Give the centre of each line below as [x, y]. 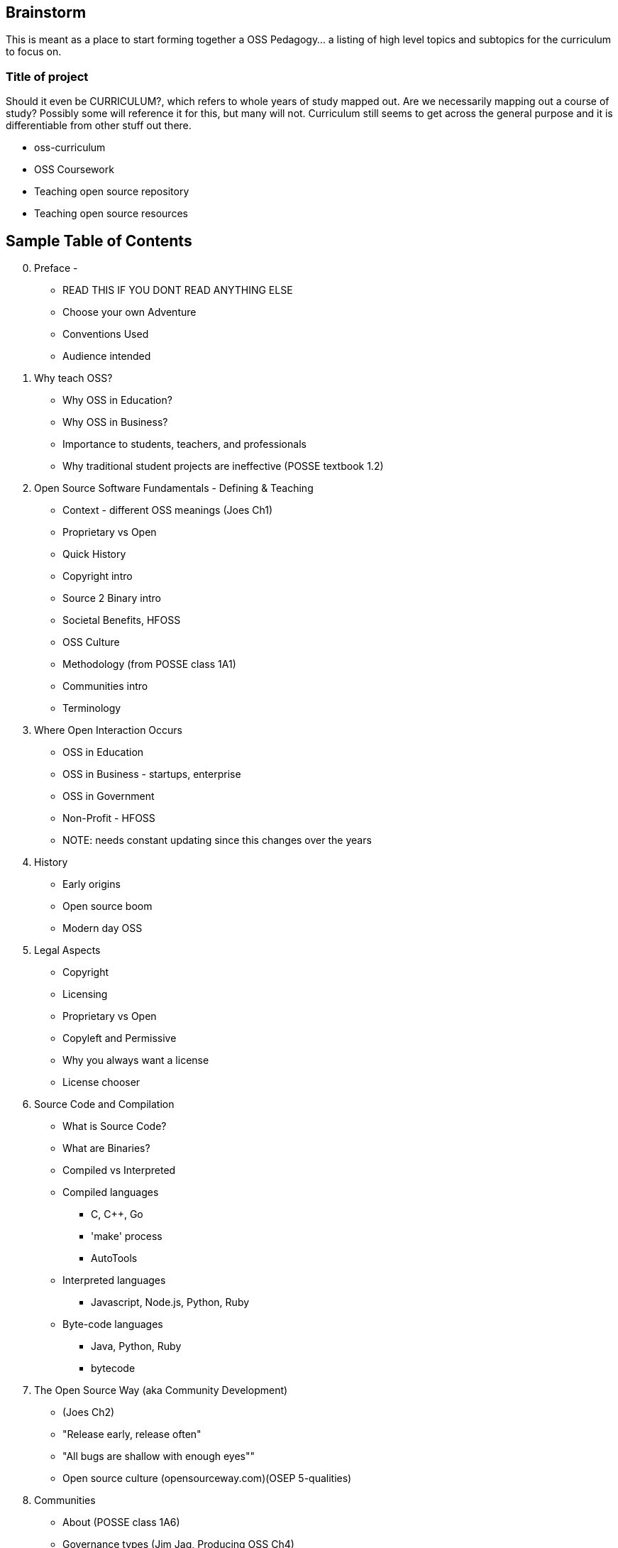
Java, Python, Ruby [136, 1346]
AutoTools [114, 1258]
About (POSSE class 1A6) [121, 1522]
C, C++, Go [117, 1214]
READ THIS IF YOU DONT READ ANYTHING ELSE [178, 290]
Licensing [85, 994]
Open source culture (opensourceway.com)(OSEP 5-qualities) [207, 1478]
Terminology [92, 708]
